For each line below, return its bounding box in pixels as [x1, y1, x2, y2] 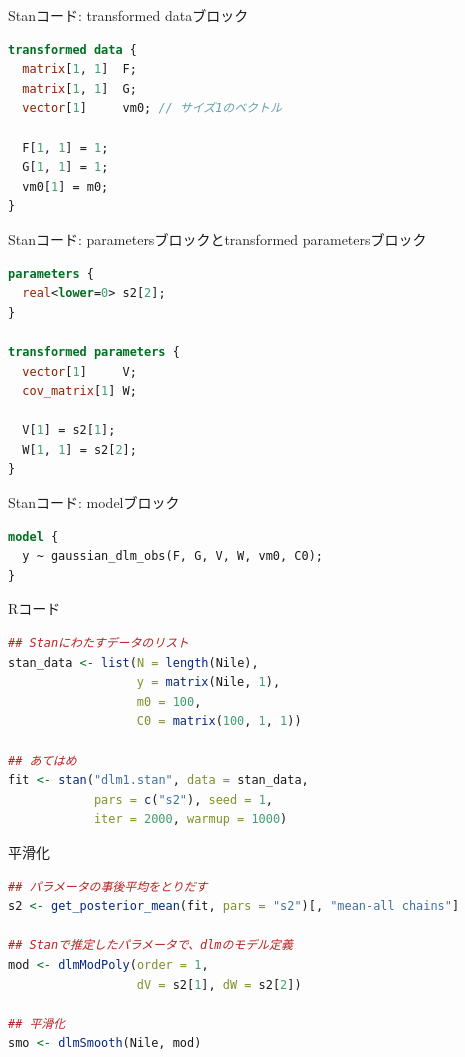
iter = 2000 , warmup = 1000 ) [93, 812, 288, 827]
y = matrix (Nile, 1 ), [136, 675, 281, 690]
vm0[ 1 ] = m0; [22, 179, 109, 194]
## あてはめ [8, 753, 77, 768]
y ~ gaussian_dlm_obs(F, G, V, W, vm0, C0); [22, 549, 323, 564]
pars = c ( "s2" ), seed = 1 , [93, 792, 273, 807]
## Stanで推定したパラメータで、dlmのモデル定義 [8, 938, 293, 953]
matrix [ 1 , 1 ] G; [22, 81, 137, 96]
